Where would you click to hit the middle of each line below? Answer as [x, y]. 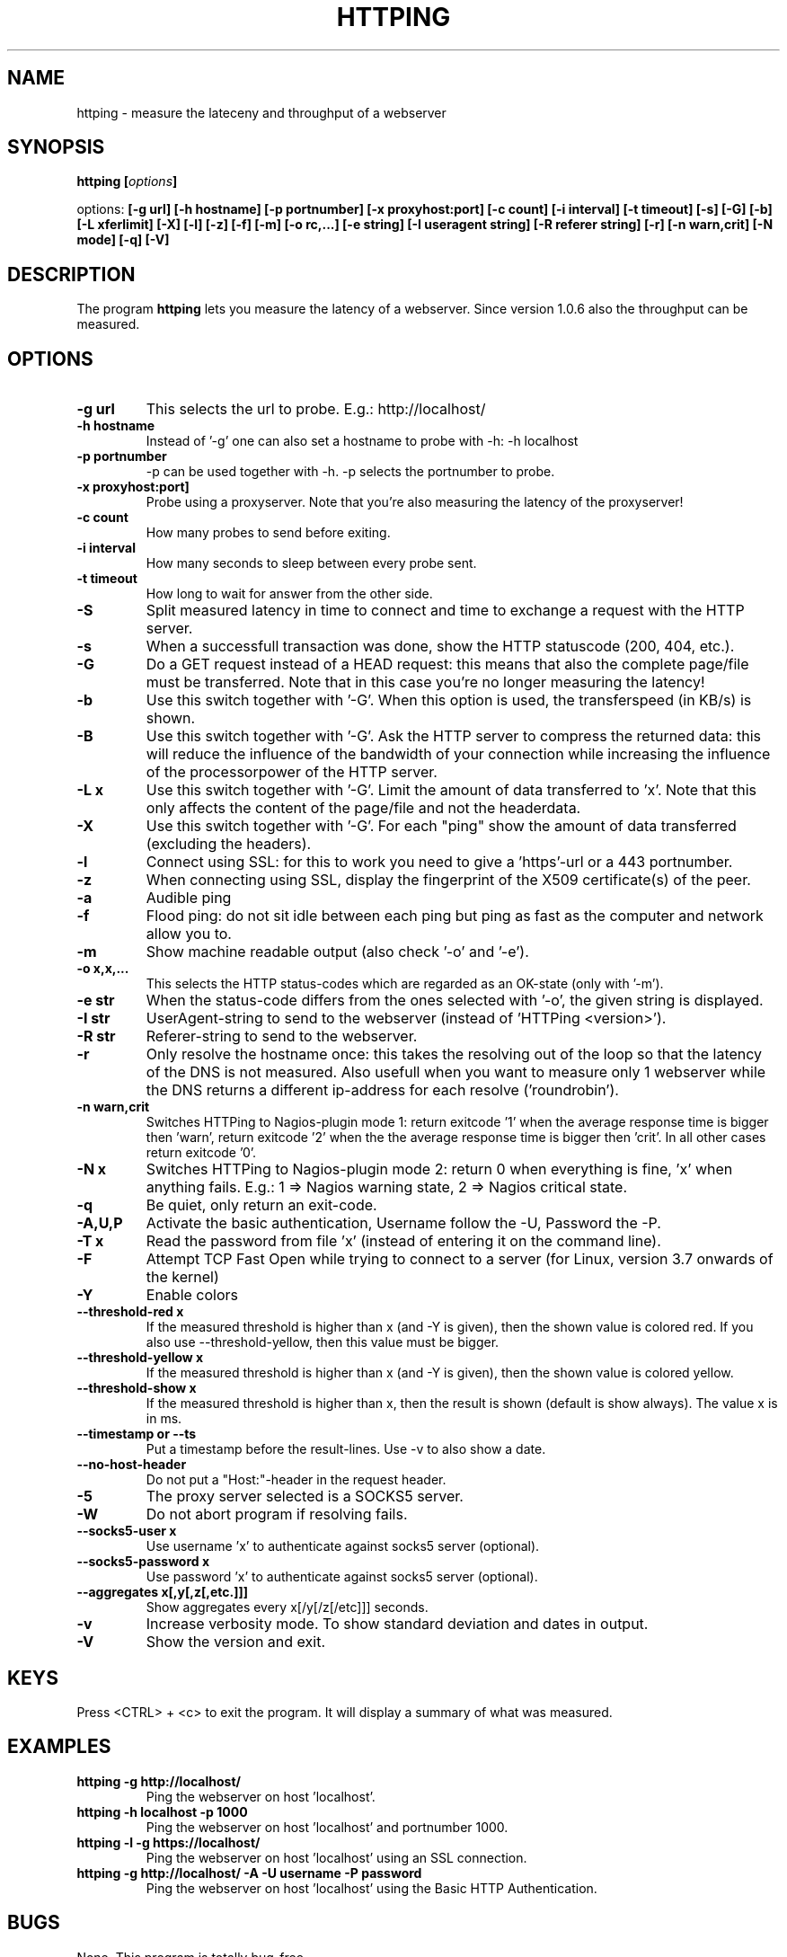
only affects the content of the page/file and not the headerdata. [363, 808]
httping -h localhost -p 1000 [162, 1811]
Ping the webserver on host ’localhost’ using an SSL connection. [336, 1857]
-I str [93, 1018]
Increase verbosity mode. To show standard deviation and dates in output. [397, 1624]
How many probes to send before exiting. [268, 533]
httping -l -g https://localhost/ [168, 1842]
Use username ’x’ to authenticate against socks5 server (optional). [343, 1546]
